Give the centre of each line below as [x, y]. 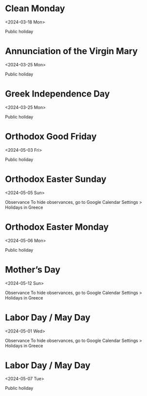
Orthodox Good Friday [51, 137]
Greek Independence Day [57, 94]
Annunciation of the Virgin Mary [71, 51]
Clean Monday [35, 9]
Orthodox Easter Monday [57, 227]
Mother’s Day [33, 269]
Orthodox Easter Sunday [56, 179]
